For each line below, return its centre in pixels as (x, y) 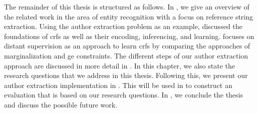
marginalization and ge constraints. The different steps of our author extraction (126, 55)
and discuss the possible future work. (61, 104)
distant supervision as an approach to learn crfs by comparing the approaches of (127, 46)
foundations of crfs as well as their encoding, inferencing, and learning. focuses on (129, 36)
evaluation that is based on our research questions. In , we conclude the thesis (124, 95)
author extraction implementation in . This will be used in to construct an (118, 85)
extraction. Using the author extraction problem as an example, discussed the (123, 26)
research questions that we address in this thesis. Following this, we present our (126, 75)
